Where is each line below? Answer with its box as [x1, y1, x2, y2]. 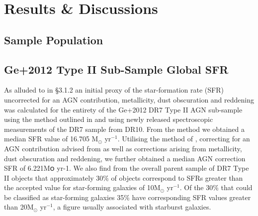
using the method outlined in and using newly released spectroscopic [4, 114, 213, 124]
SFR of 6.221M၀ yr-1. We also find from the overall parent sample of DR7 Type [4, 163, 249, 173]
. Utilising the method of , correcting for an [117, 133, 250, 144]
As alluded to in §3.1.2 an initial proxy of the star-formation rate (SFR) [4, 85, 224, 95]
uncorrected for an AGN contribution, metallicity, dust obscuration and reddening [4, 94, 255, 105]
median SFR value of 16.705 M [4, 133, 98, 144]
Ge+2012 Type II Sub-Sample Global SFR [4, 61, 229, 77]
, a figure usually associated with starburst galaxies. [53, 202, 211, 212]
